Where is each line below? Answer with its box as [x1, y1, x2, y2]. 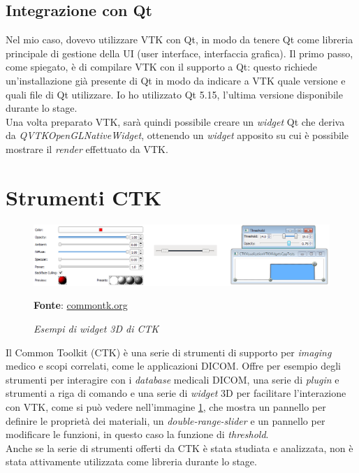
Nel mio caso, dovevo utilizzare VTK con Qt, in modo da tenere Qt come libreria [6, 32, 353, 47]
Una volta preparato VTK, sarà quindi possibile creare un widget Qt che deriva [6, 114, 345, 129]
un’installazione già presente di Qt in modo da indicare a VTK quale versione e [6, 73, 346, 87]
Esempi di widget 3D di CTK [34, 321, 159, 336]
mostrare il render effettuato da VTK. [6, 141, 168, 156]
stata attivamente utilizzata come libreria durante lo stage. [6, 454, 257, 469]
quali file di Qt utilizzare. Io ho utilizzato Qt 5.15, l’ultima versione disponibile [6, 87, 343, 101]
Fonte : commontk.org [34, 298, 128, 312]
